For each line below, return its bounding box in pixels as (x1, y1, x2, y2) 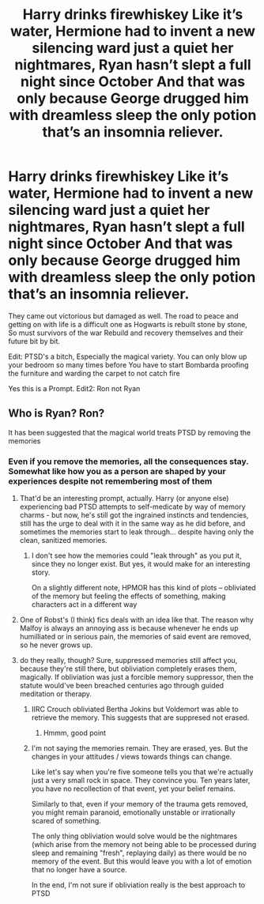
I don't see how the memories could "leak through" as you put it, (31, 551, 242, 560)
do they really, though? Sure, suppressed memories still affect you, (19, 656, 238, 665)
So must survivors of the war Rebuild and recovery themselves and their (8, 328, 243, 337)
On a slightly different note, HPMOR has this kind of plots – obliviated (31, 583, 257, 593)
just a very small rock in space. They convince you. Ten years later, (31, 776, 251, 785)
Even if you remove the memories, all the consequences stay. (8, 456, 249, 467)
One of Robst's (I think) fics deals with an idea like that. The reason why (19, 615, 255, 625)
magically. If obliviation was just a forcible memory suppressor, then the (19, 672, 255, 682)
